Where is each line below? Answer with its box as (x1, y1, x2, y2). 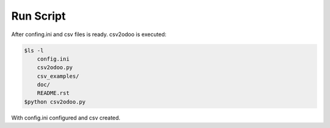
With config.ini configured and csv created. (11, 114, 120, 121)
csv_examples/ (37, 72, 79, 80)
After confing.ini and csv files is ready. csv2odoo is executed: (11, 31, 167, 38)
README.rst (37, 89, 70, 97)
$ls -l (24, 47, 44, 54)
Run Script (11, 9, 66, 23)
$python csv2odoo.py (24, 98, 86, 105)
